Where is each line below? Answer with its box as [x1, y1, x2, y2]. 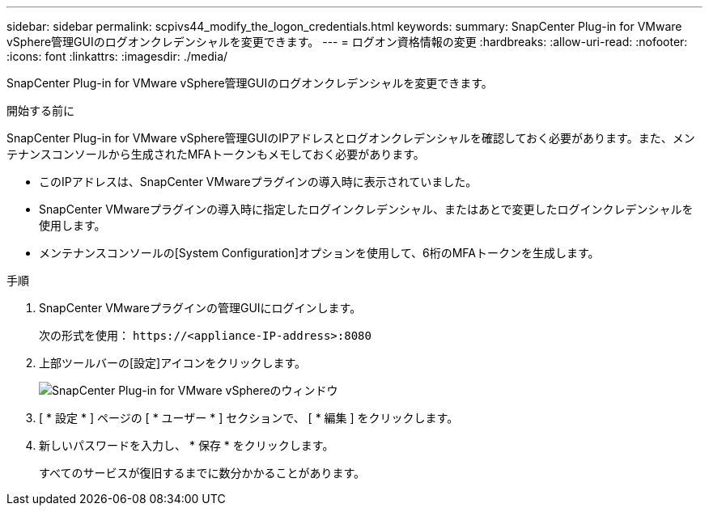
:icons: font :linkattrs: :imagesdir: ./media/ [6, 49, 228, 63]
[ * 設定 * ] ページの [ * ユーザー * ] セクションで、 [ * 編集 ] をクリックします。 [39, 411, 459, 425]
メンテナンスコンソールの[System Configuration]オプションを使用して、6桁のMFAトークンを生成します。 [39, 246, 600, 260]
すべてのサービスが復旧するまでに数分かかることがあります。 [39, 466, 366, 480]
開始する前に [6, 104, 74, 117]
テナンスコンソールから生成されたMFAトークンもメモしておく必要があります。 [6, 147, 425, 161]
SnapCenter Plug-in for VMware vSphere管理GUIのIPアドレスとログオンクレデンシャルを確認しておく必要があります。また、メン [6, 131, 695, 145]
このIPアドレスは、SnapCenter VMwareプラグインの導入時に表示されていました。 [39, 175, 478, 188]
